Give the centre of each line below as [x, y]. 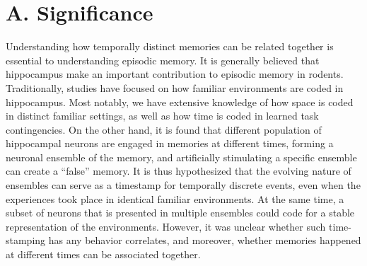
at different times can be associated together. [103, 254]
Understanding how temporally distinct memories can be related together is [170, 46]
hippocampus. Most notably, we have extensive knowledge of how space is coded [180, 102]
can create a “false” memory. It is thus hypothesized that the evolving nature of [179, 171]
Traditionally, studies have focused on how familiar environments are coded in [175, 87]
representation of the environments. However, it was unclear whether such [166, 226]
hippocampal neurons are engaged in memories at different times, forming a [170, 143]
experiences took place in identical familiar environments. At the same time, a [175, 198]
